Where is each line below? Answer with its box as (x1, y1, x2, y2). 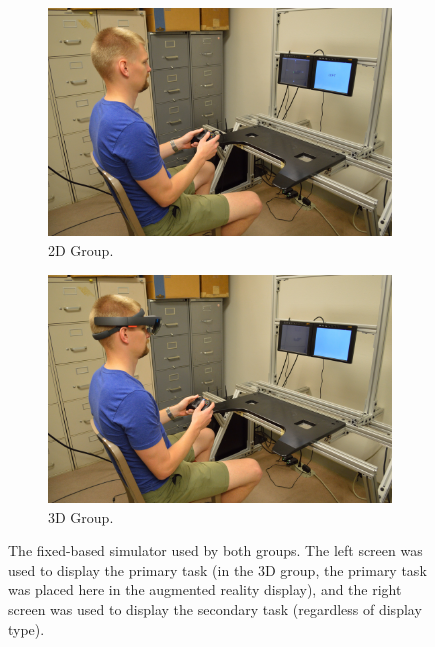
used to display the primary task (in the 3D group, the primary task (8, 559, 427, 580)
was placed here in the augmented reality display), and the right (8, 579, 402, 600)
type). (8, 618, 45, 639)
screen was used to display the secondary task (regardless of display (8, 599, 422, 620)
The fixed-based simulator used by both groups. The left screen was (8, 540, 423, 561)
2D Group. (48, 240, 114, 261)
